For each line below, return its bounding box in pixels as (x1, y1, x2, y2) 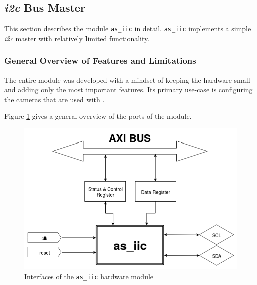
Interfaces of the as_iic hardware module (24, 271, 154, 281)
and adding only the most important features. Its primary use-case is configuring (4, 84, 253, 95)
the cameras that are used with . (4, 94, 105, 104)
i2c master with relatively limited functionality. (4, 33, 150, 43)
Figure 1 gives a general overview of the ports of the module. (4, 111, 192, 121)
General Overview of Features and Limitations (4, 54, 196, 67)
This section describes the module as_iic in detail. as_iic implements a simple (4, 23, 251, 34)
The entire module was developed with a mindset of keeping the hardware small (4, 74, 250, 85)
